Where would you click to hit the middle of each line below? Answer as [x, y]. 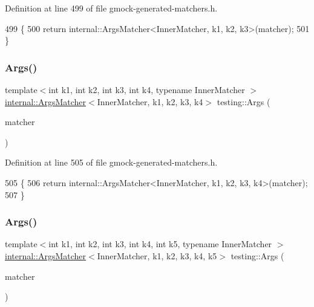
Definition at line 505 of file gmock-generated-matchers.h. [111, 162]
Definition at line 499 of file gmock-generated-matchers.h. [111, 8]
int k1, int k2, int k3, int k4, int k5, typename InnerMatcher [160, 244]
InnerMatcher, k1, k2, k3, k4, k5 [157, 255]
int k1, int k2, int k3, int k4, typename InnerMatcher [147, 89]
